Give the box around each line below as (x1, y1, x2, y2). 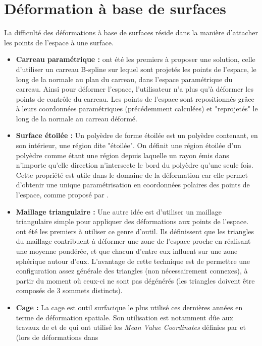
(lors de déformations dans (16, 331, 98, 342)
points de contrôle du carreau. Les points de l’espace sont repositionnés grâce (16, 93, 254, 104)
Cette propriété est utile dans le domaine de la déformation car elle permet (16, 169, 248, 180)
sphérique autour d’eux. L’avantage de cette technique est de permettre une (16, 255, 250, 266)
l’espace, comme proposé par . (16, 189, 109, 200)
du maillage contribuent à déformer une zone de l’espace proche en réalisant (16, 236, 251, 246)
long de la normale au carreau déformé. (16, 113, 137, 123)
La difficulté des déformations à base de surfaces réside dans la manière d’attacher (4, 27, 258, 38)
